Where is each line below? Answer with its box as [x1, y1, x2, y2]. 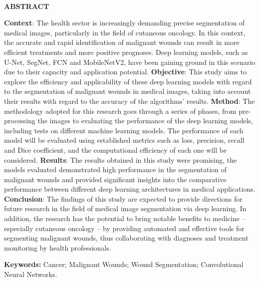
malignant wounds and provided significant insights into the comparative [4, 174, 227, 184]
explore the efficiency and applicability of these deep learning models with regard [4, 76, 252, 86]
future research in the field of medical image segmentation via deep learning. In [4, 203, 247, 214]
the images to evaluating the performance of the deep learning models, [37, 115, 253, 126]
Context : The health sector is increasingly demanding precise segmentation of [4, 17, 245, 28]
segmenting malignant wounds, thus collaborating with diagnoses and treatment [4, 233, 249, 243]
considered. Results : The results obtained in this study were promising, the [4, 154, 237, 165]
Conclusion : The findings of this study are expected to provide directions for [4, 193, 243, 204]
